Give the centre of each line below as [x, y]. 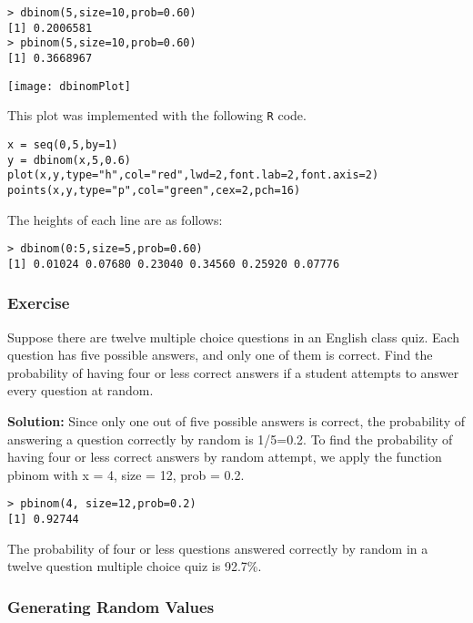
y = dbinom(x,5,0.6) [70, 160]
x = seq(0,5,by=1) [63, 144]
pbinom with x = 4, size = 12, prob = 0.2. [126, 474]
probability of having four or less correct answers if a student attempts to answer [233, 372]
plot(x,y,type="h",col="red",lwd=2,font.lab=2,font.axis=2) [193, 175]
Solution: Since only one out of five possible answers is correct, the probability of [236, 421]
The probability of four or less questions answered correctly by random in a [218, 548]
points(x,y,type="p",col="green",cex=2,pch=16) [154, 190]
